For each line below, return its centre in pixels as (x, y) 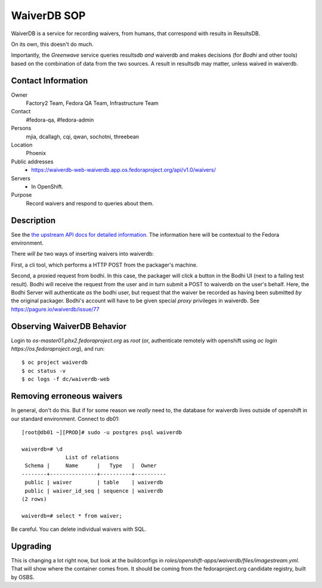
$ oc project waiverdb (55, 363)
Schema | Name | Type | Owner (91, 466)
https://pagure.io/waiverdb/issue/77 (55, 309)
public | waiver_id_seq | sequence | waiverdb (94, 491)
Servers (21, 178)
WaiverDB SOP (48, 16)
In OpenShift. (47, 186)
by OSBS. (23, 577)
